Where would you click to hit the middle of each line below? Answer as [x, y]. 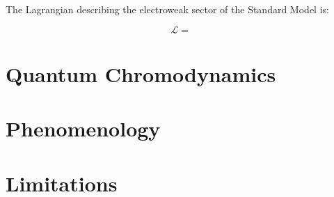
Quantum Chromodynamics [141, 73]
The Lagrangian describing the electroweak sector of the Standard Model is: [167, 9]
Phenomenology [83, 128]
